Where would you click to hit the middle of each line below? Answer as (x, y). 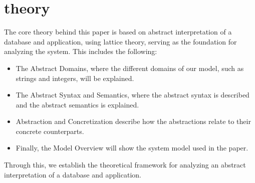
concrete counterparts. (50, 131)
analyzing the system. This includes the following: (81, 51)
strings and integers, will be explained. (75, 78)
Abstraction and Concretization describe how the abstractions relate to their (133, 121)
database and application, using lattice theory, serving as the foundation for (120, 41)
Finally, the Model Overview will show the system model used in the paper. (132, 148)
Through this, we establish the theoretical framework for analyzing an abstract (125, 165)
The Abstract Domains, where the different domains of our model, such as (130, 68)
